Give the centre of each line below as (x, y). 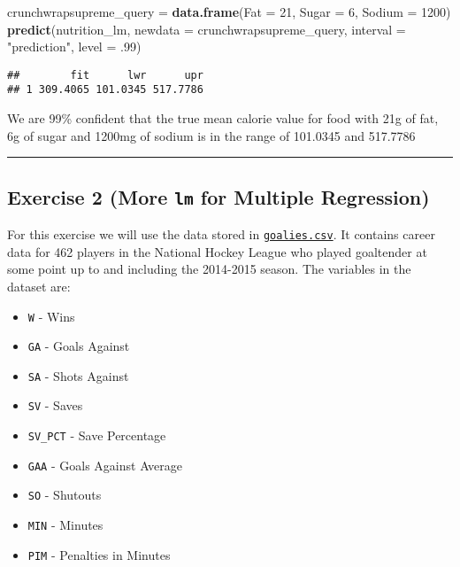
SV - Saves (55, 405)
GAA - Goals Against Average (105, 465)
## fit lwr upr (105, 75)
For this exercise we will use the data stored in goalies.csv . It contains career (221, 234)
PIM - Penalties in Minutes (99, 554)
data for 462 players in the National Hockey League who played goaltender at (217, 251)
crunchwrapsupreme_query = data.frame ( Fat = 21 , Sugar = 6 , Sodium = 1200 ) (229, 12)
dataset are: (39, 286)
